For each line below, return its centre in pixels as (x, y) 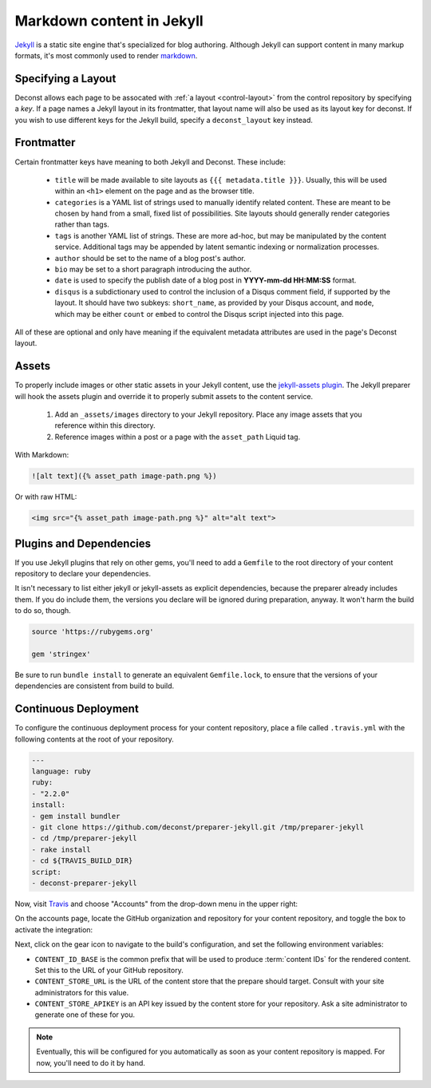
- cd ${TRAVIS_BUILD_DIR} (82, 861)
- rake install (61, 849)
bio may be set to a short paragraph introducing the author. (153, 269)
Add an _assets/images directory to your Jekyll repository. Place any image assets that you (208, 414)
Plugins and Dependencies (83, 543)
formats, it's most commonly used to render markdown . (106, 55)
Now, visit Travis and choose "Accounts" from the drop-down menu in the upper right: (156, 904)
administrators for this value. (82, 992)
